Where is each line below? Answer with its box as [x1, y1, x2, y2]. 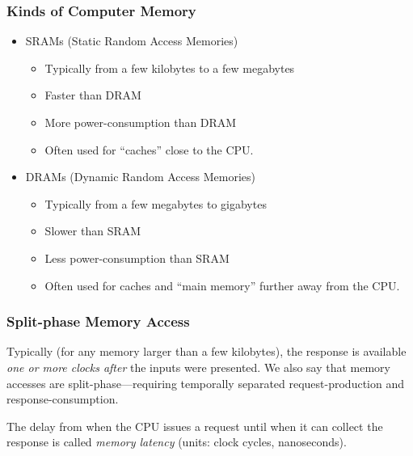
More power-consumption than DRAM [44, 114, 237, 130]
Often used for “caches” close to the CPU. [44, 141, 254, 158]
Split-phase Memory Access [6, 311, 190, 331]
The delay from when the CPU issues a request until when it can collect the [6, 417, 383, 434]
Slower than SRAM [44, 222, 141, 239]
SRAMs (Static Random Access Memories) [25, 32, 238, 49]
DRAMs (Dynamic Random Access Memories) [25, 168, 255, 185]
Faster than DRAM [44, 87, 141, 103]
